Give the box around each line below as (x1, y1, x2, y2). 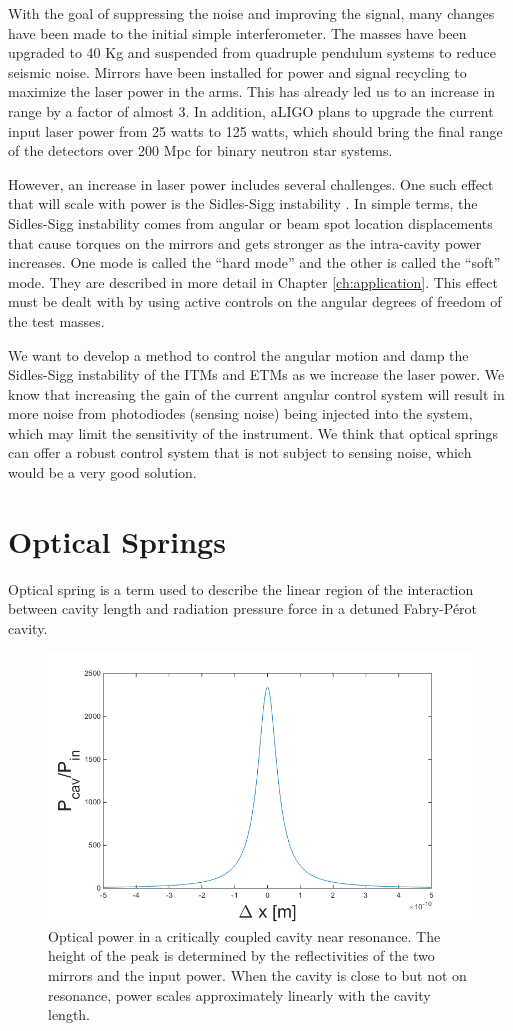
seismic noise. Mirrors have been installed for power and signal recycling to (8, 61, 467, 82)
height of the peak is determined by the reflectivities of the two (48, 945, 435, 966)
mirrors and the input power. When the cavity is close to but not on (48, 964, 467, 985)
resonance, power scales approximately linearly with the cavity (48, 984, 431, 1005)
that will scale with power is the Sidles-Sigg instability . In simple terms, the (8, 193, 478, 214)
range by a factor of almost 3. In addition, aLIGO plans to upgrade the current (8, 100, 494, 121)
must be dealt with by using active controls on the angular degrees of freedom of (8, 291, 502, 312)
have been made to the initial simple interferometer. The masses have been (8, 22, 467, 43)
